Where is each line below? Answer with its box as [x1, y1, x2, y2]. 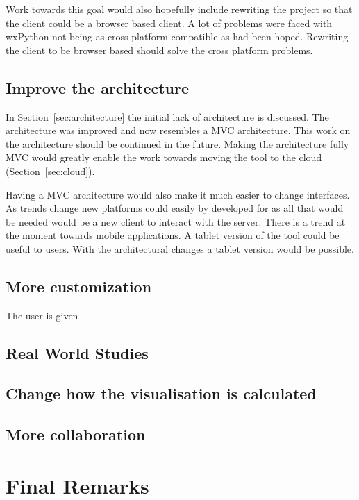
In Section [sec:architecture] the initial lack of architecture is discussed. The [6, 109, 329, 124]
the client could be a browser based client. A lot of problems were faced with [6, 15, 333, 30]
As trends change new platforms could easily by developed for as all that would [6, 201, 344, 215]
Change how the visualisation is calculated [6, 383, 317, 404]
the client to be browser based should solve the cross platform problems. [6, 42, 313, 57]
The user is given [6, 308, 78, 322]
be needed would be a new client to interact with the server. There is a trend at [6, 214, 346, 228]
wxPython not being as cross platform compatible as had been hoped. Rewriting [6, 29, 349, 44]
